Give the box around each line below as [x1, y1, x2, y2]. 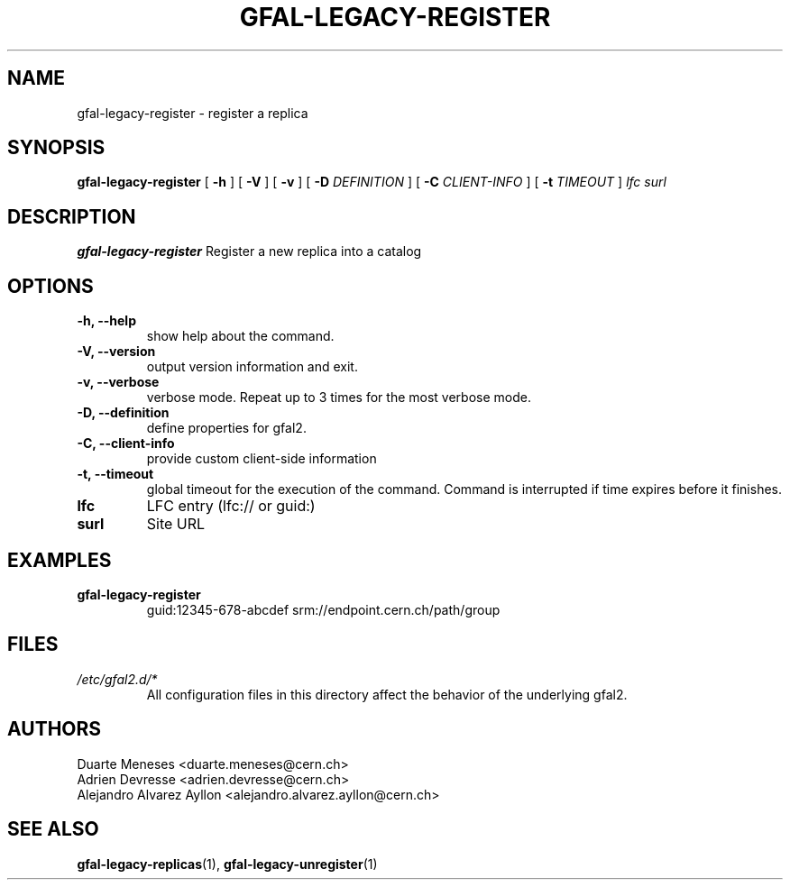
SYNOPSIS [7, 136, 106, 160]
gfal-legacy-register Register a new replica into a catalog [77, 243, 422, 260]
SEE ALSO [7, 818, 99, 841]
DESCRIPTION [7, 205, 136, 228]
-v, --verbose [77, 374, 160, 390]
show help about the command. [146, 328, 335, 344]
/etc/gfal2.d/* [77, 671, 158, 687]
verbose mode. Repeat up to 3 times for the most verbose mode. [146, 389, 531, 406]
